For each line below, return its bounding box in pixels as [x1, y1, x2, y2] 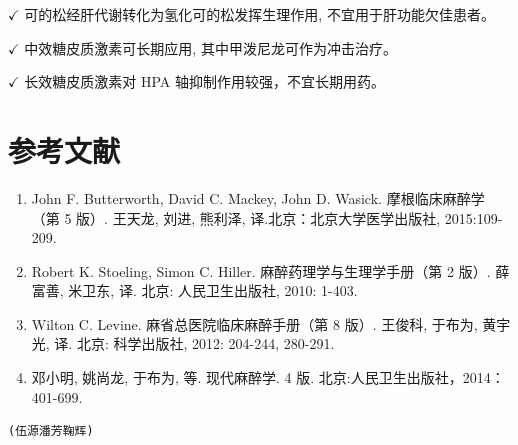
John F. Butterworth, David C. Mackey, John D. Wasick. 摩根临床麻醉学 [31, 187, 485, 208]
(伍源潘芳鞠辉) [8, 424, 94, 439]
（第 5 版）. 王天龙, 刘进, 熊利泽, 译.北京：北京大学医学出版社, [31, 207, 441, 228]
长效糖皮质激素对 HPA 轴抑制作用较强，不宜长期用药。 [24, 71, 386, 92]
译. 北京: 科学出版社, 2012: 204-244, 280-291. [54, 333, 335, 354]
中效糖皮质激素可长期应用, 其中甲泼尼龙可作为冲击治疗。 [24, 37, 397, 58]
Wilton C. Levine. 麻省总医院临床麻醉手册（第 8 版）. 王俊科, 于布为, [31, 313, 478, 334]
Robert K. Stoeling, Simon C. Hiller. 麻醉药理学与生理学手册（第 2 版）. [31, 260, 491, 281]
